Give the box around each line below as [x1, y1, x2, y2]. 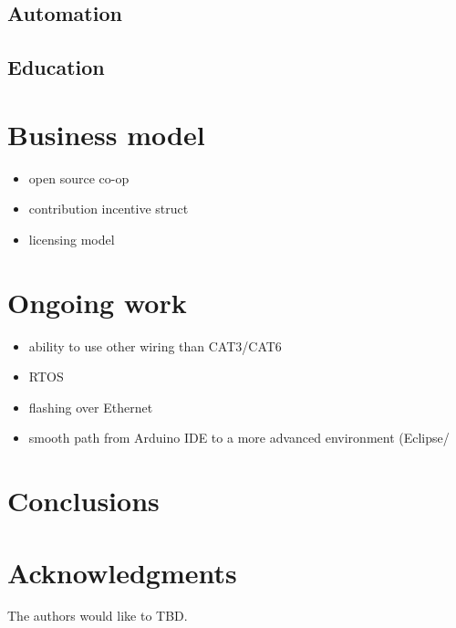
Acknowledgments [7, 553, 237, 591]
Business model [7, 115, 205, 152]
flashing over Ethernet [28, 397, 153, 416]
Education [7, 53, 105, 81]
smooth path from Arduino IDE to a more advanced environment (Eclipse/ [28, 428, 450, 447]
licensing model [28, 229, 115, 248]
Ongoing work [7, 283, 187, 320]
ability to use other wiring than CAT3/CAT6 [28, 336, 282, 355]
